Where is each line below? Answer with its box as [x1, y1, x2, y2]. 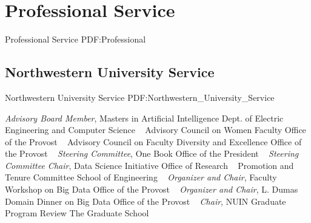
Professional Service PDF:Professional [5, 33, 146, 46]
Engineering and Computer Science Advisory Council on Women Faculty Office [5, 123, 306, 136]
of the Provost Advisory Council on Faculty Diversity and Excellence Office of [5, 135, 302, 148]
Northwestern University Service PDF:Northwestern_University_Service [5, 91, 275, 103]
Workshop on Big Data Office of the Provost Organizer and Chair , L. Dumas [5, 183, 298, 196]
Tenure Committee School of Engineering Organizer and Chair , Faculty [5, 171, 277, 184]
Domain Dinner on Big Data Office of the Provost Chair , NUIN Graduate [5, 194, 286, 207]
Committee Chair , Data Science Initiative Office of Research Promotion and [5, 159, 294, 171]
